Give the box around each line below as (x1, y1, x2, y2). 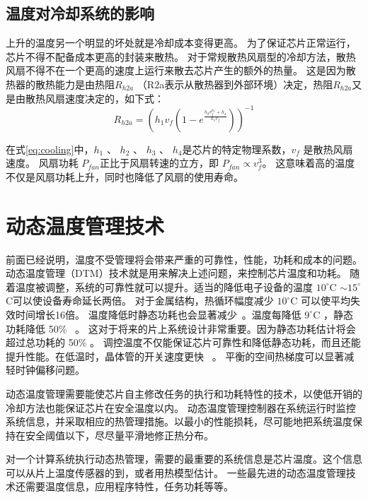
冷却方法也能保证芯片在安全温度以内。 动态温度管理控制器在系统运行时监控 (6, 400, 356, 415)
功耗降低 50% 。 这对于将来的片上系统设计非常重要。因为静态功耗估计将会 (6, 321, 356, 336)
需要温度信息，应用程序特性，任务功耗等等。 (25, 479, 234, 494)
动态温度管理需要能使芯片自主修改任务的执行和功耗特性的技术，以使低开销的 (6, 386, 362, 401)
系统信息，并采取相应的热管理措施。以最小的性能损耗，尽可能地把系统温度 (6, 414, 352, 429)
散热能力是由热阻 (35, 76, 115, 91)
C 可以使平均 (290, 293, 351, 308)
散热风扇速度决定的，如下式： (25, 90, 164, 105)
